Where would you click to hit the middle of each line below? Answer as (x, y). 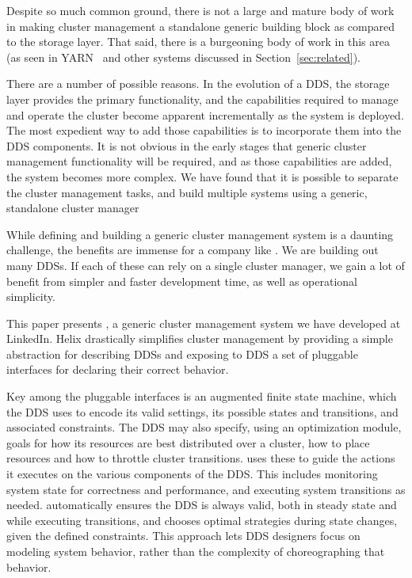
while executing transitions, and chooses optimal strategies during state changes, (202, 520)
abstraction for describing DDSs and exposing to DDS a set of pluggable (182, 354)
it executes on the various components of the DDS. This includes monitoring (192, 474)
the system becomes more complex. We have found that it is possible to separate (202, 176)
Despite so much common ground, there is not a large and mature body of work (200, 10)
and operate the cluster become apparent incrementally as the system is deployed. (205, 114)
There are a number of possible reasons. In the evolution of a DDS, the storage (198, 84)
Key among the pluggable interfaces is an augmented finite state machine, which (202, 396)
